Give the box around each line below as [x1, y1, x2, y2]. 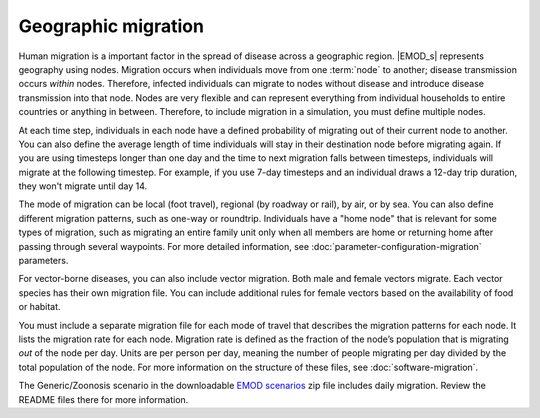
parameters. [18, 255, 69, 267]
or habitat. [18, 301, 61, 313]
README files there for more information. [18, 393, 189, 405]
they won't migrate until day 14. [18, 180, 148, 192]
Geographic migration [18, 15, 205, 37]
